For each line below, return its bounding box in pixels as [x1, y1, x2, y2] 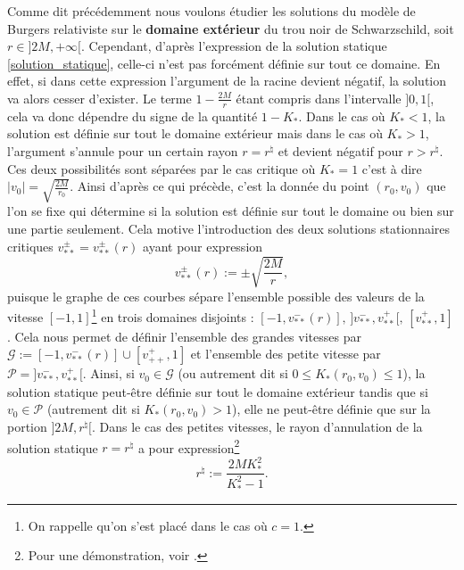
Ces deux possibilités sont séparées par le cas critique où [7, 159, 316, 178]
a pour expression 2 [137, 435, 240, 457]
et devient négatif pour [278, 141, 403, 160]
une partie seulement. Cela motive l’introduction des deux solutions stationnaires [7, 219, 451, 238]
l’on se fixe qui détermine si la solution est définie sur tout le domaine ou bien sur [7, 202, 454, 220]
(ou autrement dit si [178, 364, 288, 383]
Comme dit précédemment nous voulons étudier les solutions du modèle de [7, 2, 416, 20]
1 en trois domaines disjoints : [91, 305, 254, 326]
